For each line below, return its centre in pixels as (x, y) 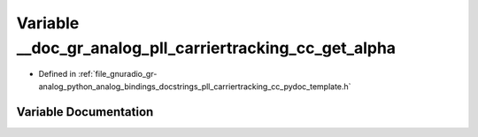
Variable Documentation (85, 112)
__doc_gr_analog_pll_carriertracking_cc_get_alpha (206, 48)
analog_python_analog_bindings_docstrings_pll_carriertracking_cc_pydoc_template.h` (195, 86)
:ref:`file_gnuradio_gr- (118, 74)
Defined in (58, 74)
